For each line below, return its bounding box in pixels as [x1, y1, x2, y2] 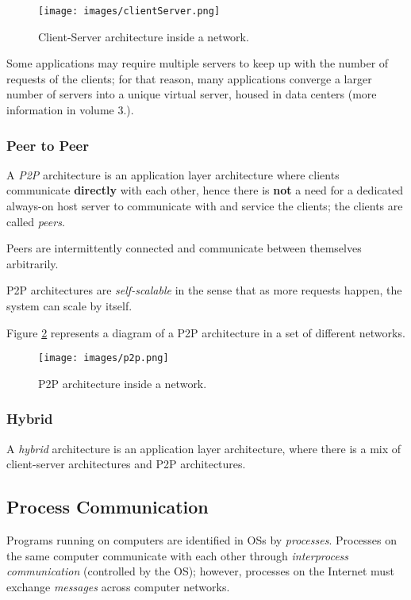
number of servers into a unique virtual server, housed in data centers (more [6, 86, 377, 102]
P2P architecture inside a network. [38, 375, 207, 391]
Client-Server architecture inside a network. [38, 28, 249, 44]
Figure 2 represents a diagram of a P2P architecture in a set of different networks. [6, 324, 405, 340]
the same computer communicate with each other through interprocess [6, 547, 349, 563]
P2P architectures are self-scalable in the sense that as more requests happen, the [6, 282, 402, 298]
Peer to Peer [6, 135, 89, 155]
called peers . [6, 213, 65, 229]
